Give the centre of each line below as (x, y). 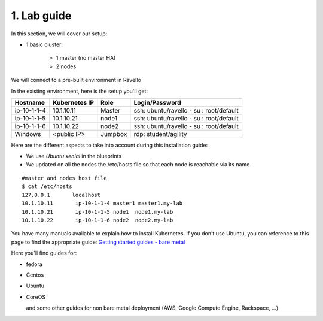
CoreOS (36, 297)
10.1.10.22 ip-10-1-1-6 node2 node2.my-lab (97, 220)
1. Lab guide (41, 16)
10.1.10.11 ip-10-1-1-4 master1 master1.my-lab (102, 203)
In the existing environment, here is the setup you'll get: (80, 91)
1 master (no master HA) (86, 58)
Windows (28, 134)
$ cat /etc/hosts (47, 187)
